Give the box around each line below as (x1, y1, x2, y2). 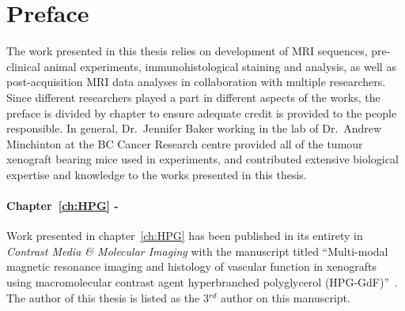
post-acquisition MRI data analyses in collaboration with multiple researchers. (6, 73, 386, 90)
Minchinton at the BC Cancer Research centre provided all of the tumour (6, 135, 363, 152)
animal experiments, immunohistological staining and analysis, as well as (44, 58, 396, 74)
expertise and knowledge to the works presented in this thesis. (6, 166, 307, 182)
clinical (6, 58, 40, 74)
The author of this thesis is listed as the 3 (6, 289, 209, 305)
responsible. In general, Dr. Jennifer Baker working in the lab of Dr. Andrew (6, 120, 382, 137)
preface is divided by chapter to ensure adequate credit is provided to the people (6, 104, 397, 121)
